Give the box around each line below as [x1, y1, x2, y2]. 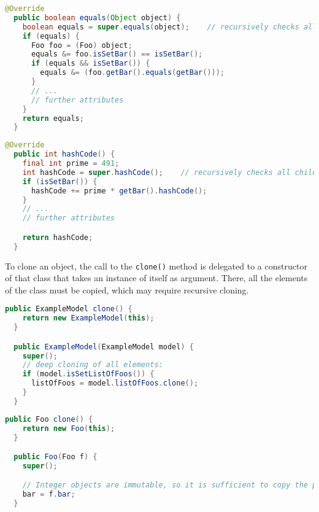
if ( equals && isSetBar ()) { [31, 59, 150, 68]
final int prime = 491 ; [22, 159, 120, 168]
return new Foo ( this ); [22, 424, 115, 433]
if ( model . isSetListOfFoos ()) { [22, 370, 155, 379]
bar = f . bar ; [22, 490, 75, 499]
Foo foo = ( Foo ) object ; [31, 41, 133, 50]
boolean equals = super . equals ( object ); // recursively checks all [22, 22, 317, 31]
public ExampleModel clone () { [5, 304, 133, 314]
